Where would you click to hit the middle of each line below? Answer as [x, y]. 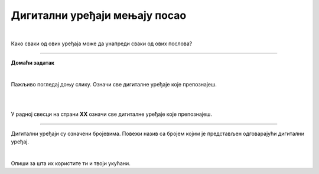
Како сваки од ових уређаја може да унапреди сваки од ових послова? [102, 43]
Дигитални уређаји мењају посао [99, 15]
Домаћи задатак [32, 63]
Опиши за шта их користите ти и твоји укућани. [71, 163]
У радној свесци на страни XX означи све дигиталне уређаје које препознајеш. [111, 114]
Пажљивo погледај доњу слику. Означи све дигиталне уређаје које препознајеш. [114, 85]
